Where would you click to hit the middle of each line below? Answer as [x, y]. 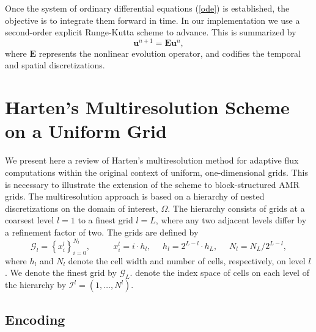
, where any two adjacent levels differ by [231, 220]
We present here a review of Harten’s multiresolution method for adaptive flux [152, 160]
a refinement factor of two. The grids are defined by [102, 232]
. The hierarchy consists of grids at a [236, 208]
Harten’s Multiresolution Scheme [147, 107]
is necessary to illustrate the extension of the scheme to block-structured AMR [152, 184]
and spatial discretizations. [55, 65]
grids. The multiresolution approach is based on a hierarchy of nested [135, 196]
